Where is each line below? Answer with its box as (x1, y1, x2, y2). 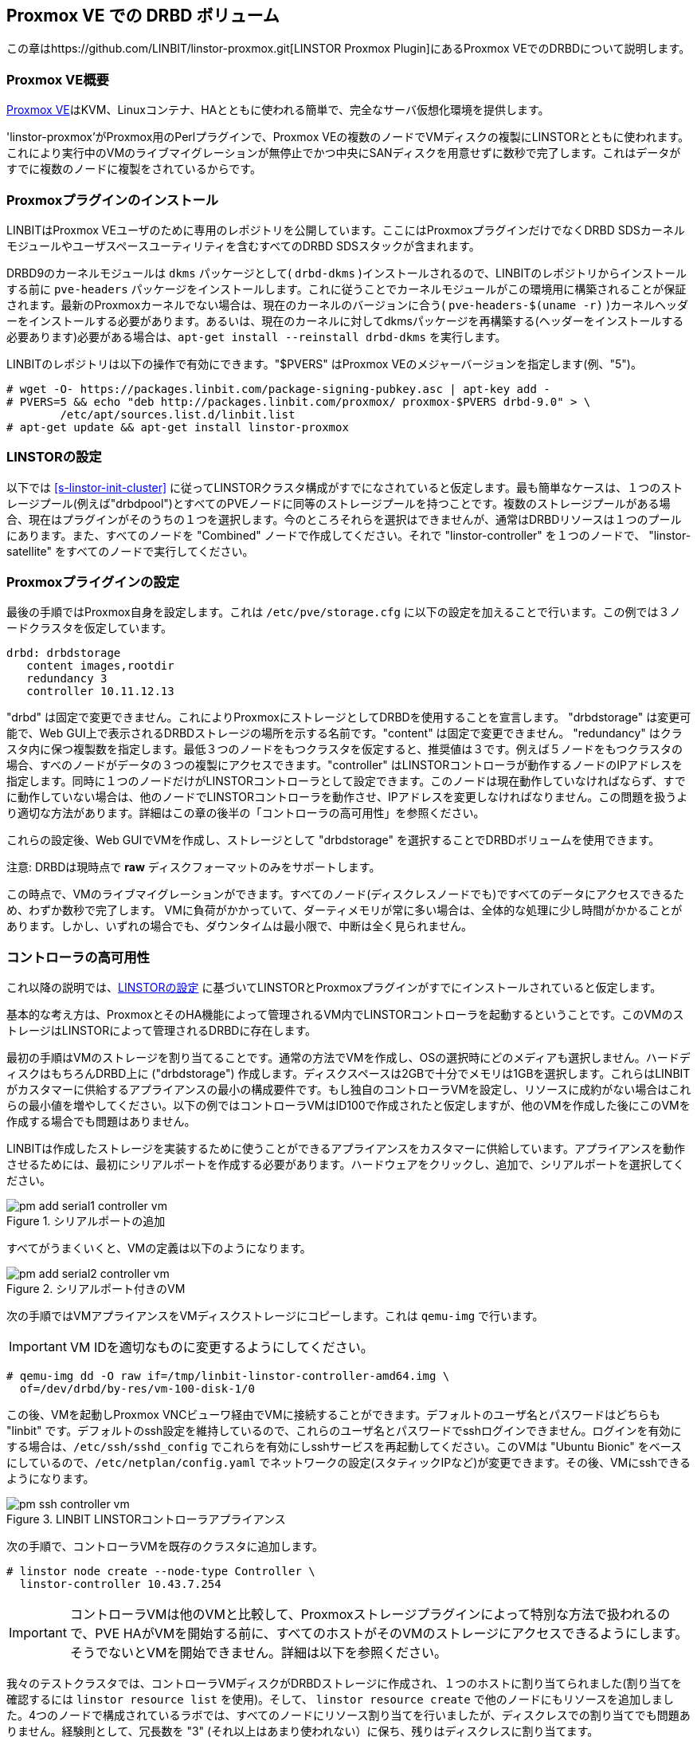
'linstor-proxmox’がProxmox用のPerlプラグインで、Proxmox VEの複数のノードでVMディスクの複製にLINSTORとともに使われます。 (6, 130, 690, 144)
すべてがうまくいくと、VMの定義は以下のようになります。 (6, 1241, 311, 1256)
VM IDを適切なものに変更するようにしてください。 (69, 1339, 374, 1356)
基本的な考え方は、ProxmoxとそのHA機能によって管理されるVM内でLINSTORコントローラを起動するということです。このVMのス (6, 1008, 684, 1022)
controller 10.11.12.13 (26, 685, 174, 698)
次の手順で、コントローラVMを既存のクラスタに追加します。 (6, 1539, 324, 1554)
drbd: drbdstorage (6, 646, 121, 660)
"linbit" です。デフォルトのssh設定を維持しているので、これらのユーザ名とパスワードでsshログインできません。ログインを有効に (6, 1424, 682, 1438)
